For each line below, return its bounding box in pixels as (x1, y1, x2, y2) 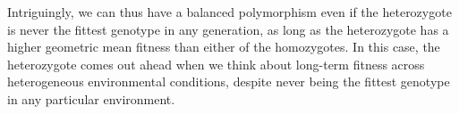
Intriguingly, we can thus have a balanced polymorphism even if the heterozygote (7, 3, 452, 20)
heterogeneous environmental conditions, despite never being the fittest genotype (7, 72, 450, 91)
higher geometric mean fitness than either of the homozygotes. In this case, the (7, 37, 440, 56)
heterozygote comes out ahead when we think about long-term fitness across (7, 54, 425, 73)
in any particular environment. (7, 89, 175, 108)
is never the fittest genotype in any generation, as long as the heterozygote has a (7, 20, 449, 38)
